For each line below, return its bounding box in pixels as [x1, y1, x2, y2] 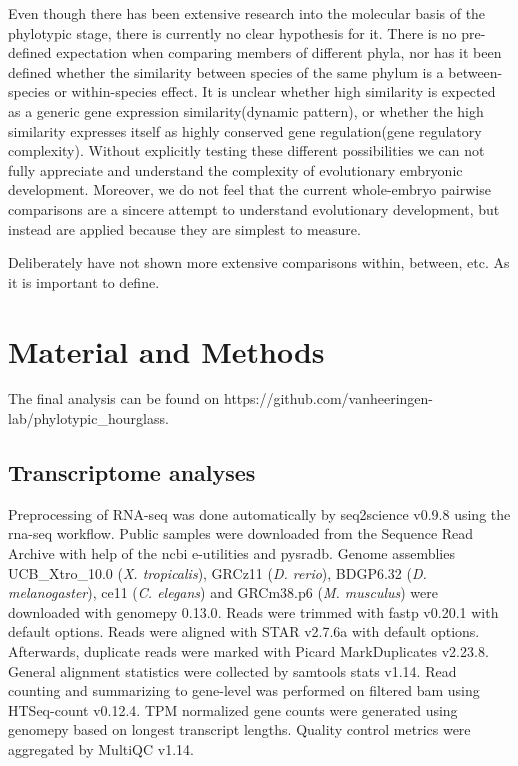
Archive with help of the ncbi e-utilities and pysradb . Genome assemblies [8, 543, 455, 564]
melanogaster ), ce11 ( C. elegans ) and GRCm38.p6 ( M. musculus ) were [8, 582, 438, 603]
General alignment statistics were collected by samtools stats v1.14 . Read [8, 660, 457, 681]
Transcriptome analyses [8, 457, 256, 488]
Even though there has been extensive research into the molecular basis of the [8, 3, 486, 23]
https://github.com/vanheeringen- [224, 388, 433, 409]
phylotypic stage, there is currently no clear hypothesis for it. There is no [8, 22, 457, 43]
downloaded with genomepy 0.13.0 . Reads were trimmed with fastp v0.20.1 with [8, 601, 499, 622]
